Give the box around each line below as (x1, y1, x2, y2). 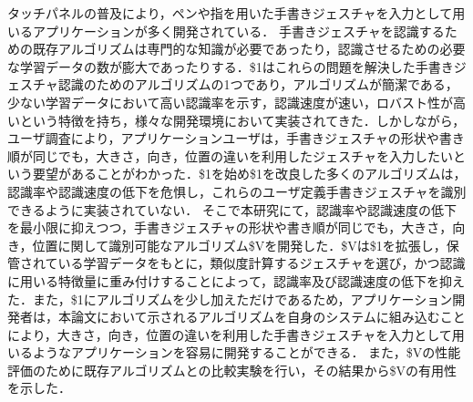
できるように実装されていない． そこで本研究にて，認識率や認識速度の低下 (7, 200, 457, 219)
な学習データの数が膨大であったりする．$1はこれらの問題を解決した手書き (7, 57, 454, 76)
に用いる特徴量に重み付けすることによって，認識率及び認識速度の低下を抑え (7, 271, 465, 290)
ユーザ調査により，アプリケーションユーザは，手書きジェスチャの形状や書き (7, 129, 465, 148)
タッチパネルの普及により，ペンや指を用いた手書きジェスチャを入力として (7, 4, 453, 22)
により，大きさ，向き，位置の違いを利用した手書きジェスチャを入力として (7, 325, 452, 344)
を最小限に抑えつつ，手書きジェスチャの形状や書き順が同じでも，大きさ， (7, 218, 453, 237)
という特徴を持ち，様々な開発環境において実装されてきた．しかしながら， (19, 110, 466, 129)
